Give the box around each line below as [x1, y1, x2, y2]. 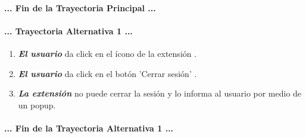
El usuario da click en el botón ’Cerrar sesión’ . [18, 67, 197, 79]
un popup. [18, 98, 56, 111]
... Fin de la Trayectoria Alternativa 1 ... [4, 121, 174, 134]
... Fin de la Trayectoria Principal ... [4, 1, 156, 14]
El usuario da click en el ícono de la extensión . [18, 47, 197, 59]
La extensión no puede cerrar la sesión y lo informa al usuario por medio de [18, 87, 302, 100]
